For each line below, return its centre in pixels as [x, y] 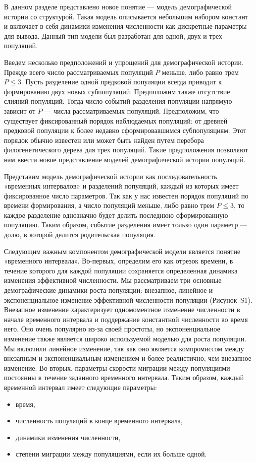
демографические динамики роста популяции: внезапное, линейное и [108, 290]
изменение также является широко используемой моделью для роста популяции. [125, 338]
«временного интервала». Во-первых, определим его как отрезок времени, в [119, 261]
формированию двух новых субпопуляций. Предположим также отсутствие [117, 91]
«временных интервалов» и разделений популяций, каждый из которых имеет [121, 186]
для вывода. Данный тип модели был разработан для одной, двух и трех [113, 35]
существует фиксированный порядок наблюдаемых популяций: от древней [116, 120]
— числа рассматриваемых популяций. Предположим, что [132, 110]
